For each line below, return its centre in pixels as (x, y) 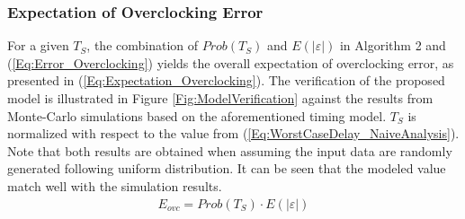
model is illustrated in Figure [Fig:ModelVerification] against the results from (220, 98)
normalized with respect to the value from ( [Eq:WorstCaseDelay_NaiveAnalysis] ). (233, 133)
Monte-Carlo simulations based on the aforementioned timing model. (197, 115)
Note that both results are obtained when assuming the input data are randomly (230, 150)
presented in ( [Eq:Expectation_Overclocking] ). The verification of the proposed (226, 80)
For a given (38, 45)
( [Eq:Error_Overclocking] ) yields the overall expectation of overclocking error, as (231, 62)
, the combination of (143, 45)
